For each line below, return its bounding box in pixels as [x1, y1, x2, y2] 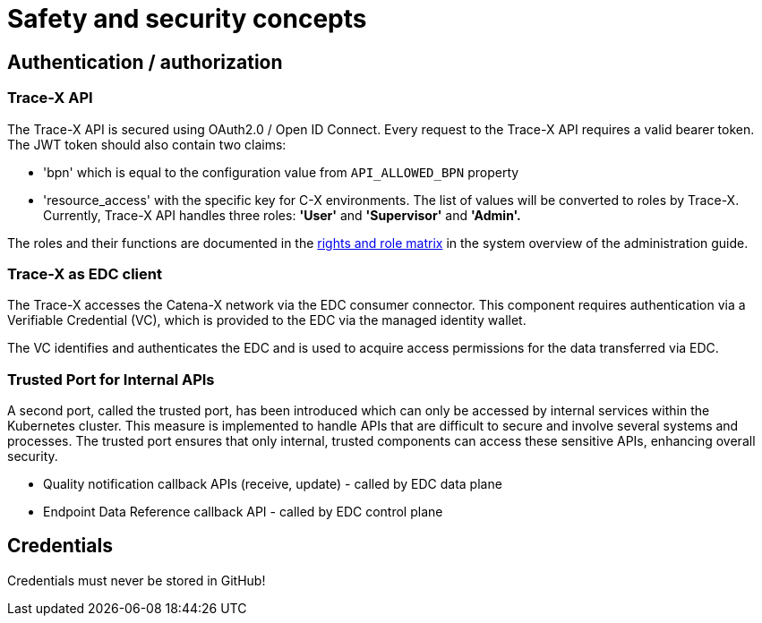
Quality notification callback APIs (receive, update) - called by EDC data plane [43, 476, 502, 492]
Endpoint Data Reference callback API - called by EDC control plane [43, 504, 443, 520]
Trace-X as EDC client [7, 264, 162, 283]
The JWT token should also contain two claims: [7, 136, 287, 152]
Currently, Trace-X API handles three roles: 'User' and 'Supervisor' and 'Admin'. [43, 207, 521, 223]
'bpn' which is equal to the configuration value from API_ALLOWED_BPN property [43, 164, 519, 180]
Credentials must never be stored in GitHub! [7, 572, 266, 588]
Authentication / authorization [7, 50, 283, 73]
